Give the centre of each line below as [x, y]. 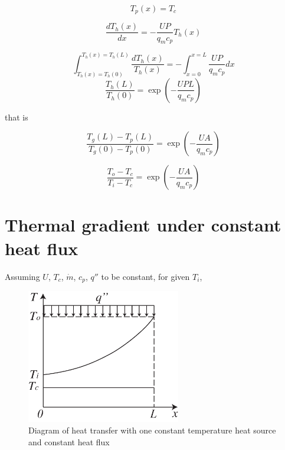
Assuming [22, 276]
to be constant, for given [145, 276]
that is [17, 117]
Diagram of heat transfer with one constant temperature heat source [152, 430]
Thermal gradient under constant [143, 225]
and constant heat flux [69, 441]
